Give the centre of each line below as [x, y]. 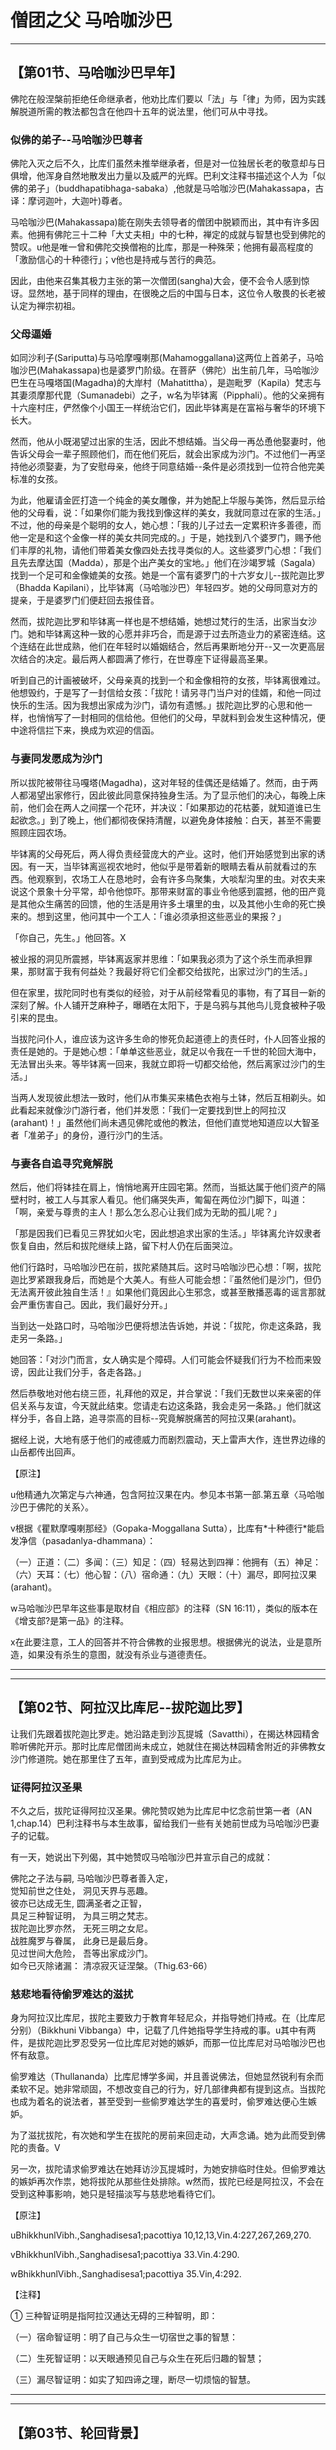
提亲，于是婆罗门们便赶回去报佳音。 [85, 600]
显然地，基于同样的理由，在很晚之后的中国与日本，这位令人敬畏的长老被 [176, 293]
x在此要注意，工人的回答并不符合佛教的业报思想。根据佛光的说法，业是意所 [166, 1642]
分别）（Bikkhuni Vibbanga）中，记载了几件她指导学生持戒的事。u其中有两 [163, 2030]
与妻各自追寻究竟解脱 [61, 1163]
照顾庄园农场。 [41, 832]
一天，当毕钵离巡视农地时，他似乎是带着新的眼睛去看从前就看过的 [172, 866]
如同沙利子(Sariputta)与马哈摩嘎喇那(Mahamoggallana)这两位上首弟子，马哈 [167, 358]
